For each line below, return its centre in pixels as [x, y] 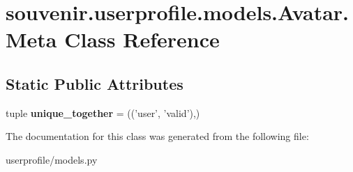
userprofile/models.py [52, 159]
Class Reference [142, 39]
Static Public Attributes [95, 83]
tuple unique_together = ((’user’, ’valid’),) [103, 112]
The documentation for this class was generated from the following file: [157, 136]
